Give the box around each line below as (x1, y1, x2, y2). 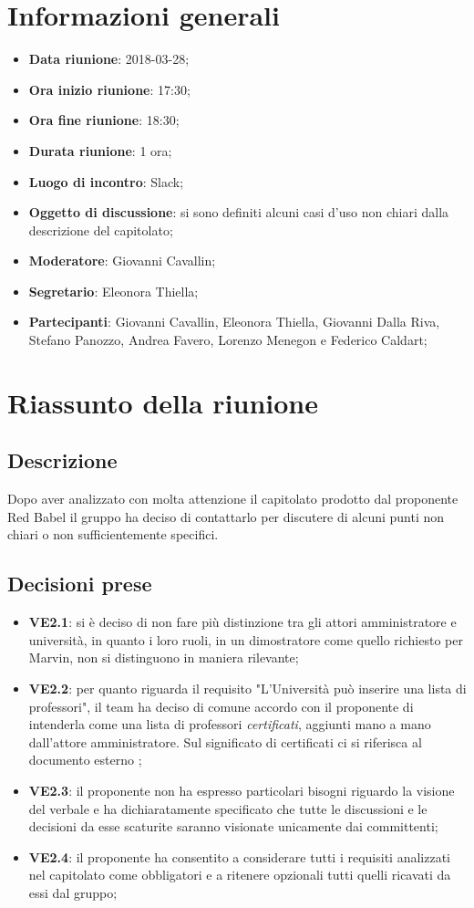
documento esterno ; (28, 750, 142, 769)
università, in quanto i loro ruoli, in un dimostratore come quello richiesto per (28, 630, 463, 649)
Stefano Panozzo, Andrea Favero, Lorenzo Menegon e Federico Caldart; (28, 330, 428, 350)
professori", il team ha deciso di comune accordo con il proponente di (28, 696, 414, 715)
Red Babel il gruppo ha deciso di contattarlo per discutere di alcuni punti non (7, 506, 445, 526)
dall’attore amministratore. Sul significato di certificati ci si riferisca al (28, 732, 422, 751)
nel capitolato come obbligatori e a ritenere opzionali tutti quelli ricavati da (28, 865, 451, 884)
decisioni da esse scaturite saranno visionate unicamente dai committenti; (28, 817, 438, 836)
